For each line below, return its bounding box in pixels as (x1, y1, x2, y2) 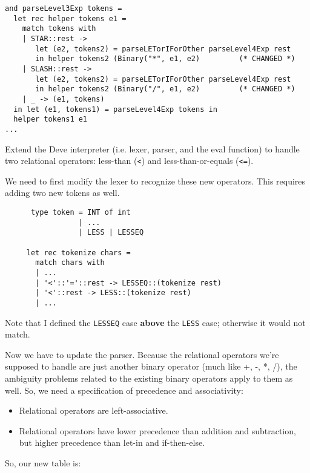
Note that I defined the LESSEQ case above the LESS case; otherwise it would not (5, 316, 306, 328)
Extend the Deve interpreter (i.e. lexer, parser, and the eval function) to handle (5, 142, 300, 155)
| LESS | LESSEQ (78, 228, 144, 237)
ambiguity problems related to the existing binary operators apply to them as (5, 371, 293, 384)
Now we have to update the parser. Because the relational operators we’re (5, 348, 279, 360)
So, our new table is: (5, 456, 81, 469)
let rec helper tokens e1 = (13, 14, 127, 23)
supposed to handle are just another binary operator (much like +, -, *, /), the (5, 360, 297, 373)
